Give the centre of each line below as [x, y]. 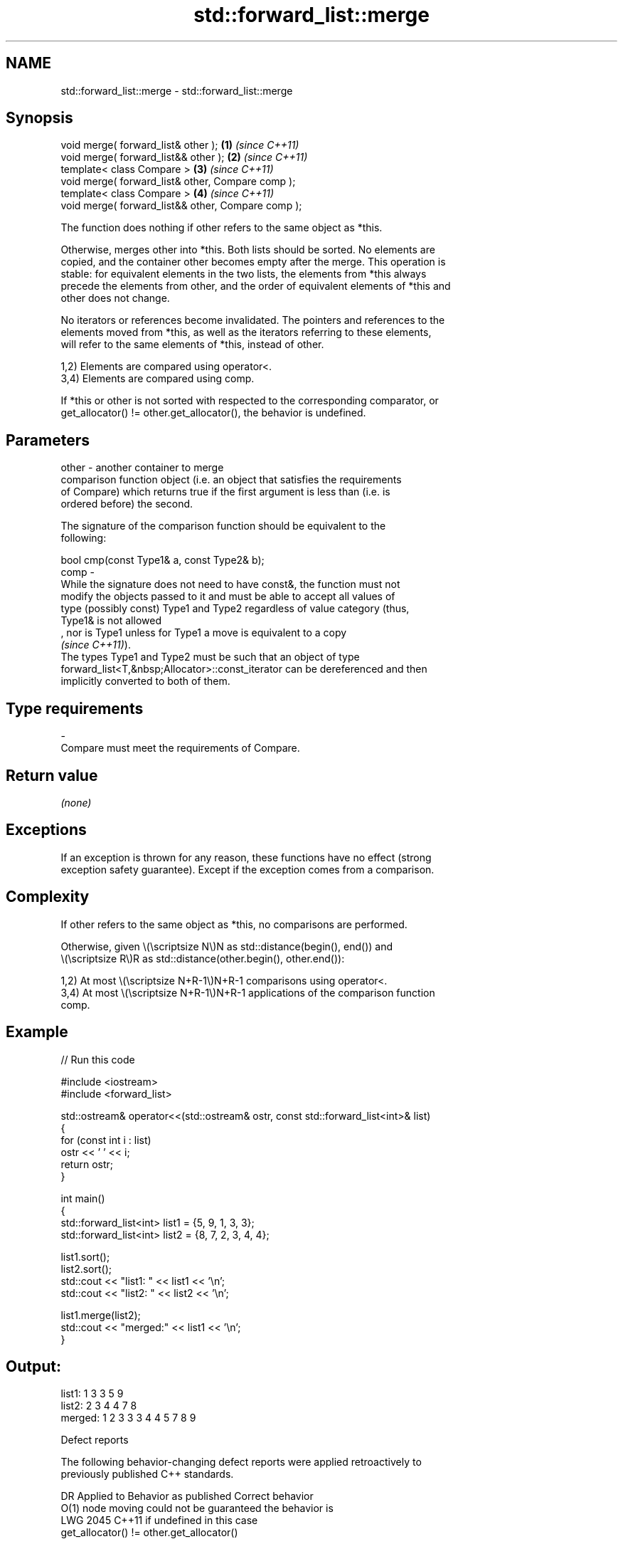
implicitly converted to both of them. [145, 681]
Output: [33, 1366]
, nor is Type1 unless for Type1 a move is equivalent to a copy [204, 633]
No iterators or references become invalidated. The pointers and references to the [253, 320]
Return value [52, 775]
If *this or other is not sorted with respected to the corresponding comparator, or [250, 401]
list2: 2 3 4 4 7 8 [99, 1406]
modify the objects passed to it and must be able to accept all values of [228, 597]
